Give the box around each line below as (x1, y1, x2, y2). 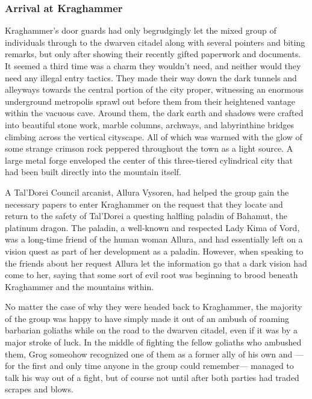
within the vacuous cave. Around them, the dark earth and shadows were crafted (5, 107, 304, 119)
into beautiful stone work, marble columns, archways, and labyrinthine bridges (5, 118, 295, 131)
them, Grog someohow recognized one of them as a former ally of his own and (5, 347, 293, 360)
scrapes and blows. (5, 383, 73, 395)
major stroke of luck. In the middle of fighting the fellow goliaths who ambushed (5, 336, 302, 348)
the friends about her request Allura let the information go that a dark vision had (5, 256, 307, 269)
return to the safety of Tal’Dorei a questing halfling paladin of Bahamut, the (5, 209, 287, 222)
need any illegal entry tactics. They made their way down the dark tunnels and (5, 71, 297, 84)
